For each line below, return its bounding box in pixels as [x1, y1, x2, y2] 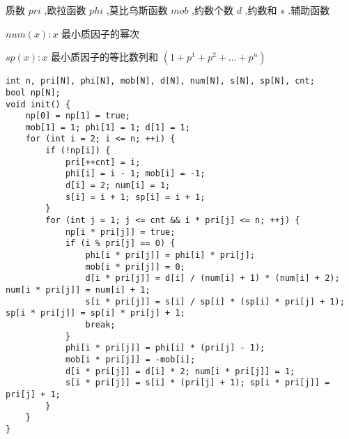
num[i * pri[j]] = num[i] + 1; [6, 285, 150, 295]
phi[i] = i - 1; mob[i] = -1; [65, 169, 205, 179]
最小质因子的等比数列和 [51, 49, 159, 64]
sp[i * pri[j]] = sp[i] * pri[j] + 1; [6, 308, 185, 318]
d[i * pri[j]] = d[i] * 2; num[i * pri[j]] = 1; [65, 366, 295, 376]
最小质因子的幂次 [61, 26, 140, 40]
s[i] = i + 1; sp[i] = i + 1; [65, 192, 205, 202]
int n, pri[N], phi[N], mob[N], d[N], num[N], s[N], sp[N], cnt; [6, 76, 315, 86]
